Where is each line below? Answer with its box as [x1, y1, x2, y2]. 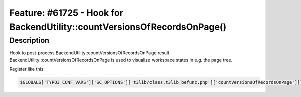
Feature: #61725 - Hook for [9, 7, 124, 18]
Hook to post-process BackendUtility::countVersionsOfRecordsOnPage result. [9, 50, 171, 56]
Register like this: [9, 66, 45, 72]
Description [9, 36, 50, 45]
